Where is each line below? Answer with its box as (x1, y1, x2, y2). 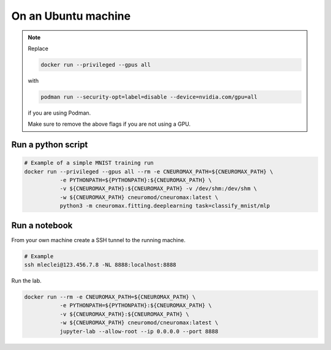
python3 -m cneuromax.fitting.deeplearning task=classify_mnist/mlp (59, 202, 270, 210)
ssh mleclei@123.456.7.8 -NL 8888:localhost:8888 (24, 261, 177, 268)
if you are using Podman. (28, 109, 91, 116)
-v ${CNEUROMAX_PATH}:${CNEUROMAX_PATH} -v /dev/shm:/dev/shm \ (59, 185, 257, 192)
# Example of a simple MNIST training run (24, 159, 154, 167)
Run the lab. (11, 277, 42, 284)
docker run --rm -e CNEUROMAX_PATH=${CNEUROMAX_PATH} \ (24, 294, 196, 300)
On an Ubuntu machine (11, 9, 131, 23)
